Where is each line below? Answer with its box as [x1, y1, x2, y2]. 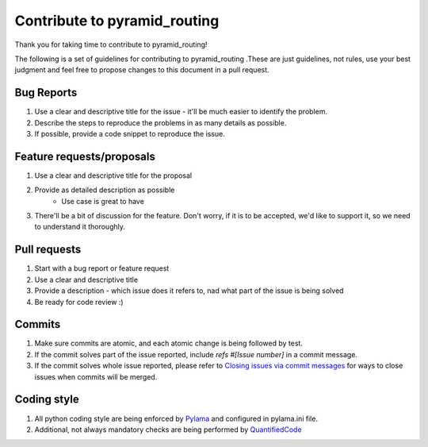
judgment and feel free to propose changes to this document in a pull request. [14, 65, 269, 75]
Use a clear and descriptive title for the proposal [34, 171, 193, 180]
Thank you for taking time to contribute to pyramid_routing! [14, 40, 208, 49]
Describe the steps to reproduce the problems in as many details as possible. [34, 118, 287, 127]
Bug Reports [14, 86, 78, 99]
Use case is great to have [61, 196, 144, 206]
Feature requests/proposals [14, 149, 156, 163]
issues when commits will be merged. [34, 372, 158, 381]
